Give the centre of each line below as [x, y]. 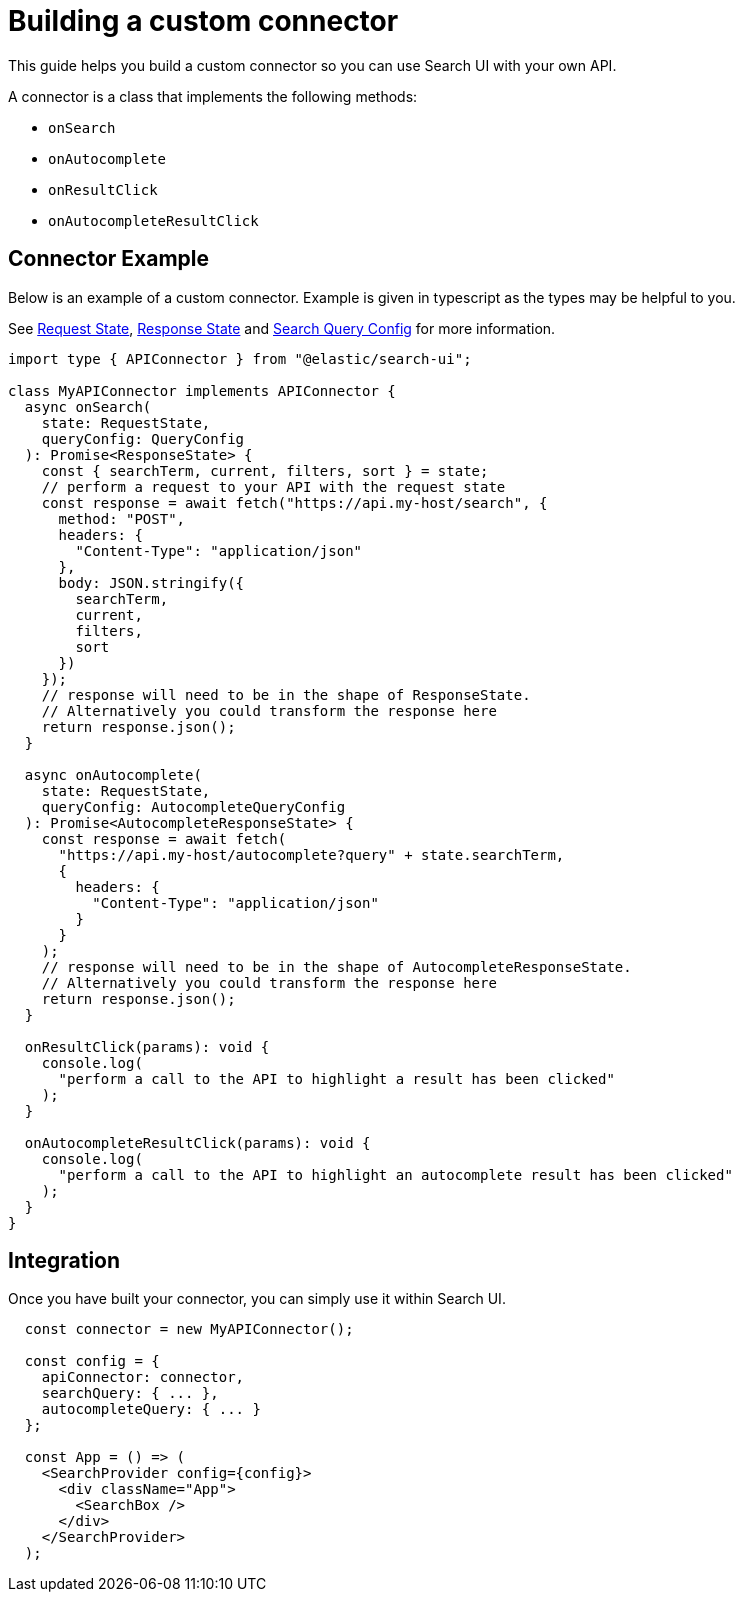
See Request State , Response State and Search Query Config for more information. [282, 328]
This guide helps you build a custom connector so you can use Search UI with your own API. [312, 65]
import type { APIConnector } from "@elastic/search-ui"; [240, 358]
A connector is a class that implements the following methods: [213, 96]
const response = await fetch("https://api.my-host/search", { [294, 502]
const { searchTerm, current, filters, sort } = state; [265, 470]
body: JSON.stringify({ [151, 582]
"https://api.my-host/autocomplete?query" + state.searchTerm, [311, 854]
